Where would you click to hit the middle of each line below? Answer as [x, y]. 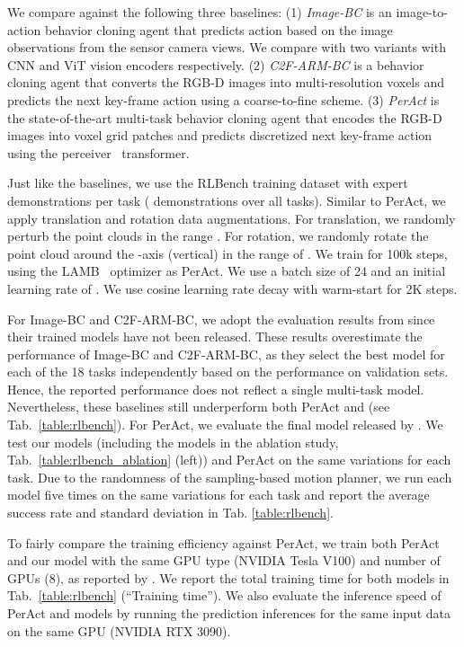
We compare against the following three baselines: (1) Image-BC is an [200, 12]
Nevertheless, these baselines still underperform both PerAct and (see [199, 407]
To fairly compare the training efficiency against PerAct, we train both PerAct [223, 542]
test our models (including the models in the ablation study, [173, 442]
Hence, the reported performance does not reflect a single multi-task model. [216, 389]
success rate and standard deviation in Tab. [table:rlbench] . [170, 513]
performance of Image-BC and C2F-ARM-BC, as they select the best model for [226, 354]
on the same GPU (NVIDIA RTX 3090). [119, 630]
